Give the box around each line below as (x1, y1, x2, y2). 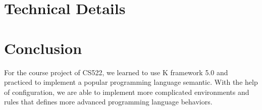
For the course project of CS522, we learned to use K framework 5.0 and (4, 67, 228, 77)
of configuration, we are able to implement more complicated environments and (4, 86, 249, 97)
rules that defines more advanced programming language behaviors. (4, 96, 213, 107)
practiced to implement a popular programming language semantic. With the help (4, 77, 258, 87)
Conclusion (4, 37, 82, 58)
